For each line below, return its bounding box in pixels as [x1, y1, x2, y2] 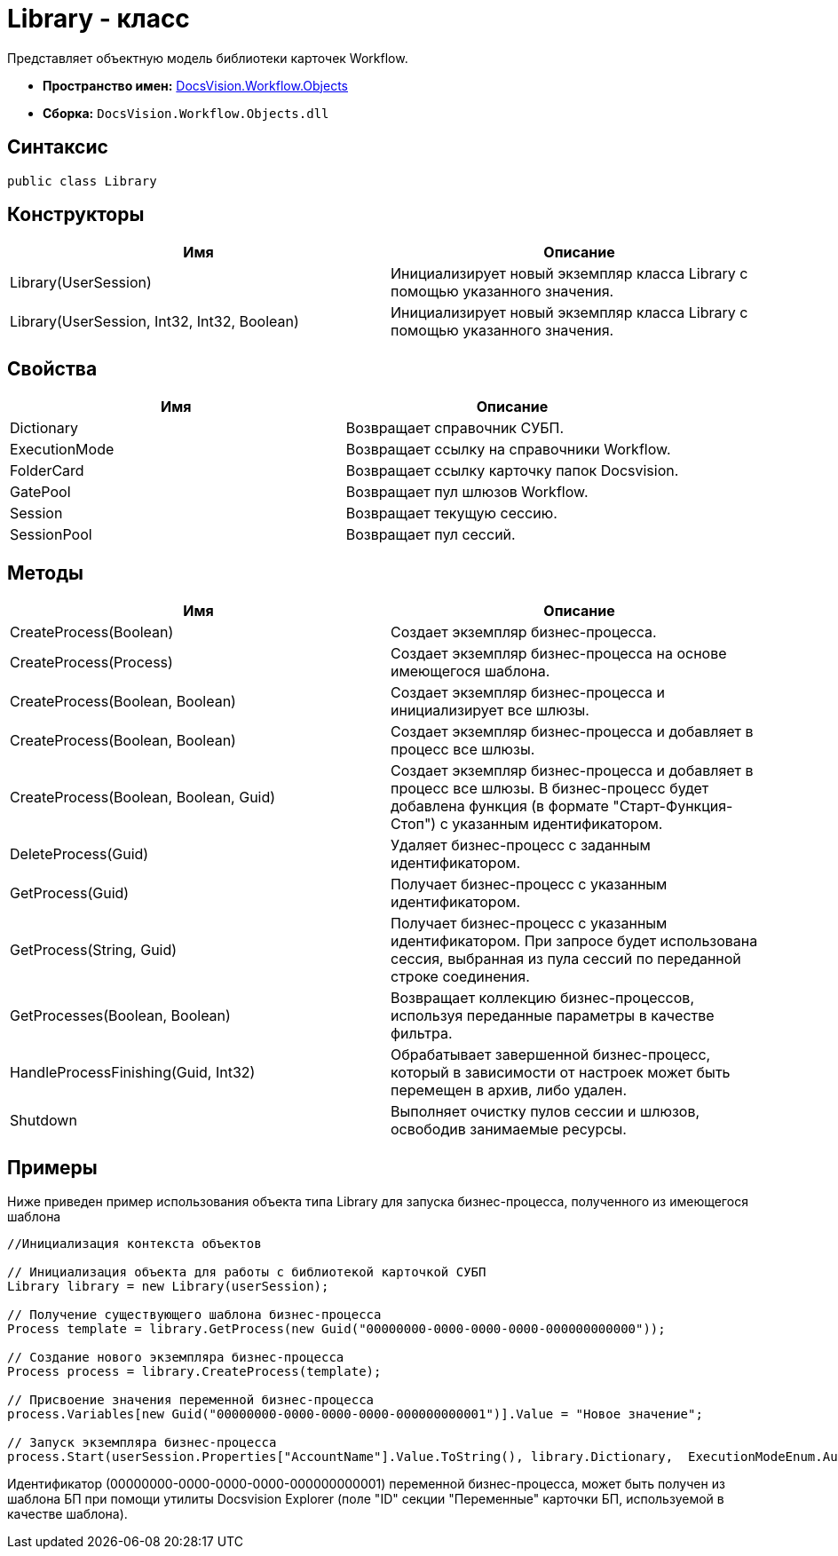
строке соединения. [391, 968, 530, 986]
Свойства [7, 357, 98, 380]
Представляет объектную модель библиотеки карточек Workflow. [7, 50, 408, 66]
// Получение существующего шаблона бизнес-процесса [7, 1307, 382, 1322]
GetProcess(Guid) [10, 884, 130, 903]
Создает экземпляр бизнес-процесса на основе [391, 644, 727, 663]
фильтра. [391, 1024, 453, 1043]
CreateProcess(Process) [10, 653, 173, 672]
